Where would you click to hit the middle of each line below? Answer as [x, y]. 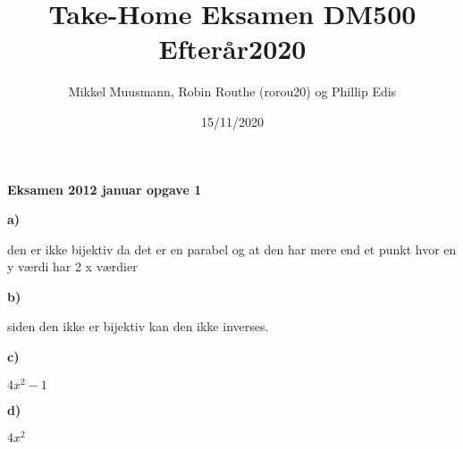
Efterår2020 [232, 49]
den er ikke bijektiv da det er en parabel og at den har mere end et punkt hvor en [232, 249]
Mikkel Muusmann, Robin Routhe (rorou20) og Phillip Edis [232, 91]
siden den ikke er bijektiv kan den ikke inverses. [138, 326]
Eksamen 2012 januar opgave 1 [105, 189]
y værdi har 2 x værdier [72, 266]
